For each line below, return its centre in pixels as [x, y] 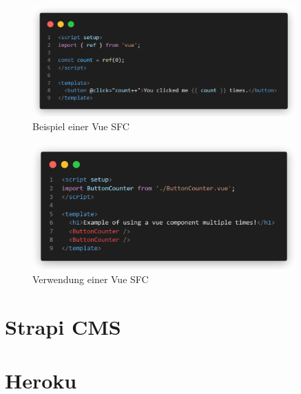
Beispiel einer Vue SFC [81, 126]
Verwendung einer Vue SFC [91, 279]
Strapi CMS [63, 326]
